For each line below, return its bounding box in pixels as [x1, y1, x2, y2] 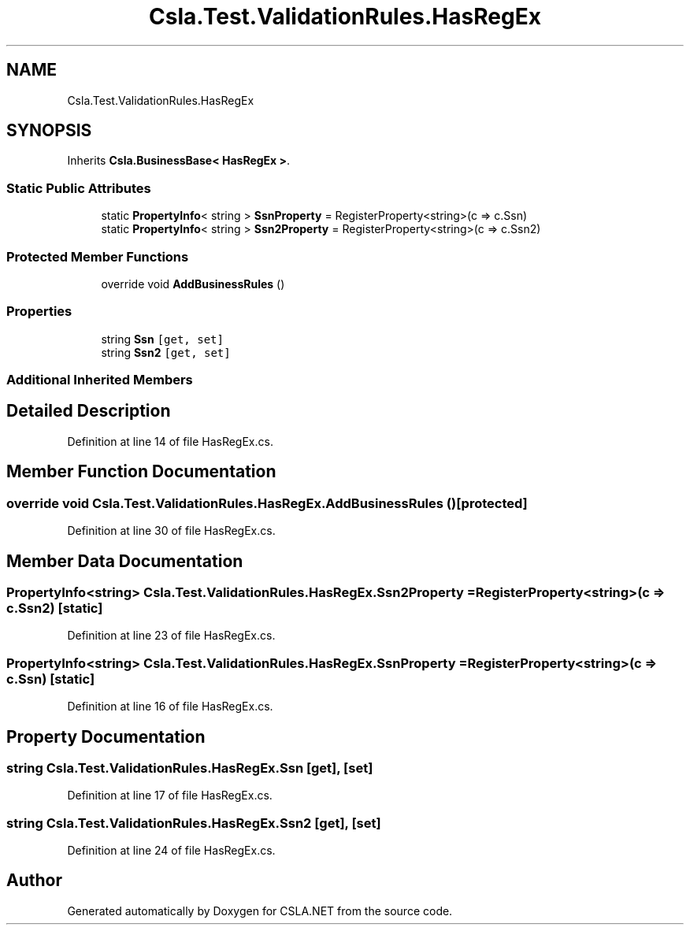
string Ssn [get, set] [101, 332, 224, 346]
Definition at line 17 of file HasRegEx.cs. [67, 788, 273, 803]
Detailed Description [6, 401, 171, 421]
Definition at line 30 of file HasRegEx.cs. [67, 524, 276, 538]
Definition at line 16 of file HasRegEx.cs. [67, 699, 273, 714]
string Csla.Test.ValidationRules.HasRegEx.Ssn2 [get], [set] [6, 814, 381, 831]
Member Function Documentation [6, 462, 276, 482]
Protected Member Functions [6, 248, 189, 265]
